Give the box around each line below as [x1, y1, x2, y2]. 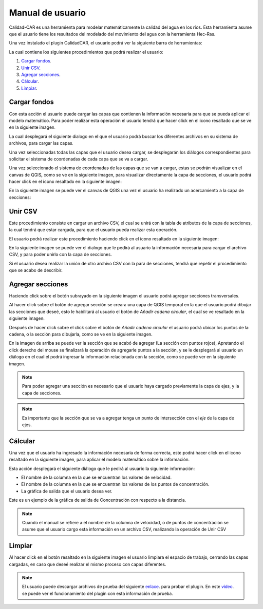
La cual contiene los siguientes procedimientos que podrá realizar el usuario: [9, 49, 164, 55]
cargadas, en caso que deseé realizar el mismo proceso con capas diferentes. [9, 561, 167, 567]
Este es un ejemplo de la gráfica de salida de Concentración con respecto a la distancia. [9, 497, 186, 503]
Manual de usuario [9, 7, 86, 18]
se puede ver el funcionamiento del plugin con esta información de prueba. [22, 590, 173, 596]
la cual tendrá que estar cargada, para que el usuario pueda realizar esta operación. [9, 227, 178, 233]
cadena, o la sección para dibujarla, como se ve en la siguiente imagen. [9, 331, 153, 337]
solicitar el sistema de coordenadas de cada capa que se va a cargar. [9, 156, 149, 162]
